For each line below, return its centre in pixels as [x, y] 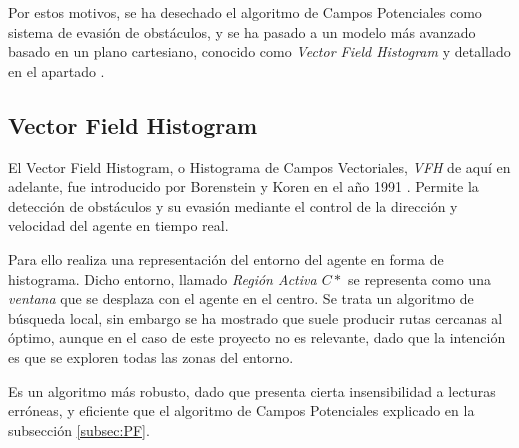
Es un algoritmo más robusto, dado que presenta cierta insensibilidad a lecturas [252, 390]
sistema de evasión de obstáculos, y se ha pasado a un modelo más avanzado [242, 31]
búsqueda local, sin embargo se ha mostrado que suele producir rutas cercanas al [255, 317]
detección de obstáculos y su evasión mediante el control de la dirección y [233, 205]
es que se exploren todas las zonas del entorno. [151, 356]
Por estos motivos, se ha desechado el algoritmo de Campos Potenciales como [245, 12]
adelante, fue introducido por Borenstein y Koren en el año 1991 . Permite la [243, 186]
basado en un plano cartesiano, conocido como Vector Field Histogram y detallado [259, 51]
